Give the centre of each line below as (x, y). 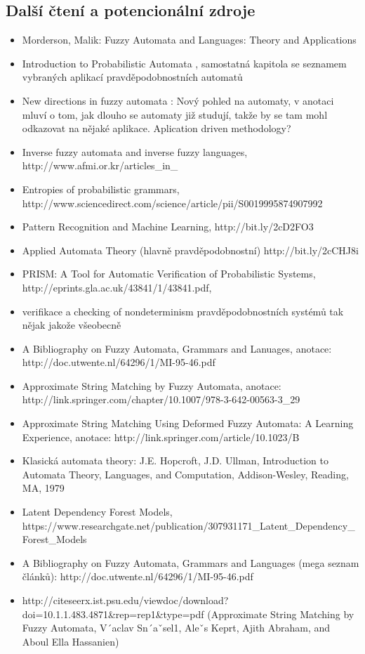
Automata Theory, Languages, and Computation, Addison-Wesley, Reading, (185, 474)
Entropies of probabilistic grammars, (101, 189)
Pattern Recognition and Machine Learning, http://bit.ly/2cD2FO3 (168, 227)
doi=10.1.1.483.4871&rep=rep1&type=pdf (113, 614)
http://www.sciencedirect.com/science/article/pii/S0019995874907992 (172, 203)
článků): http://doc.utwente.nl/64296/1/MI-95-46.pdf (138, 576)
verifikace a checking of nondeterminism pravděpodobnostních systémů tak (183, 311)
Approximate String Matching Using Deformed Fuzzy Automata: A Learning (188, 423)
